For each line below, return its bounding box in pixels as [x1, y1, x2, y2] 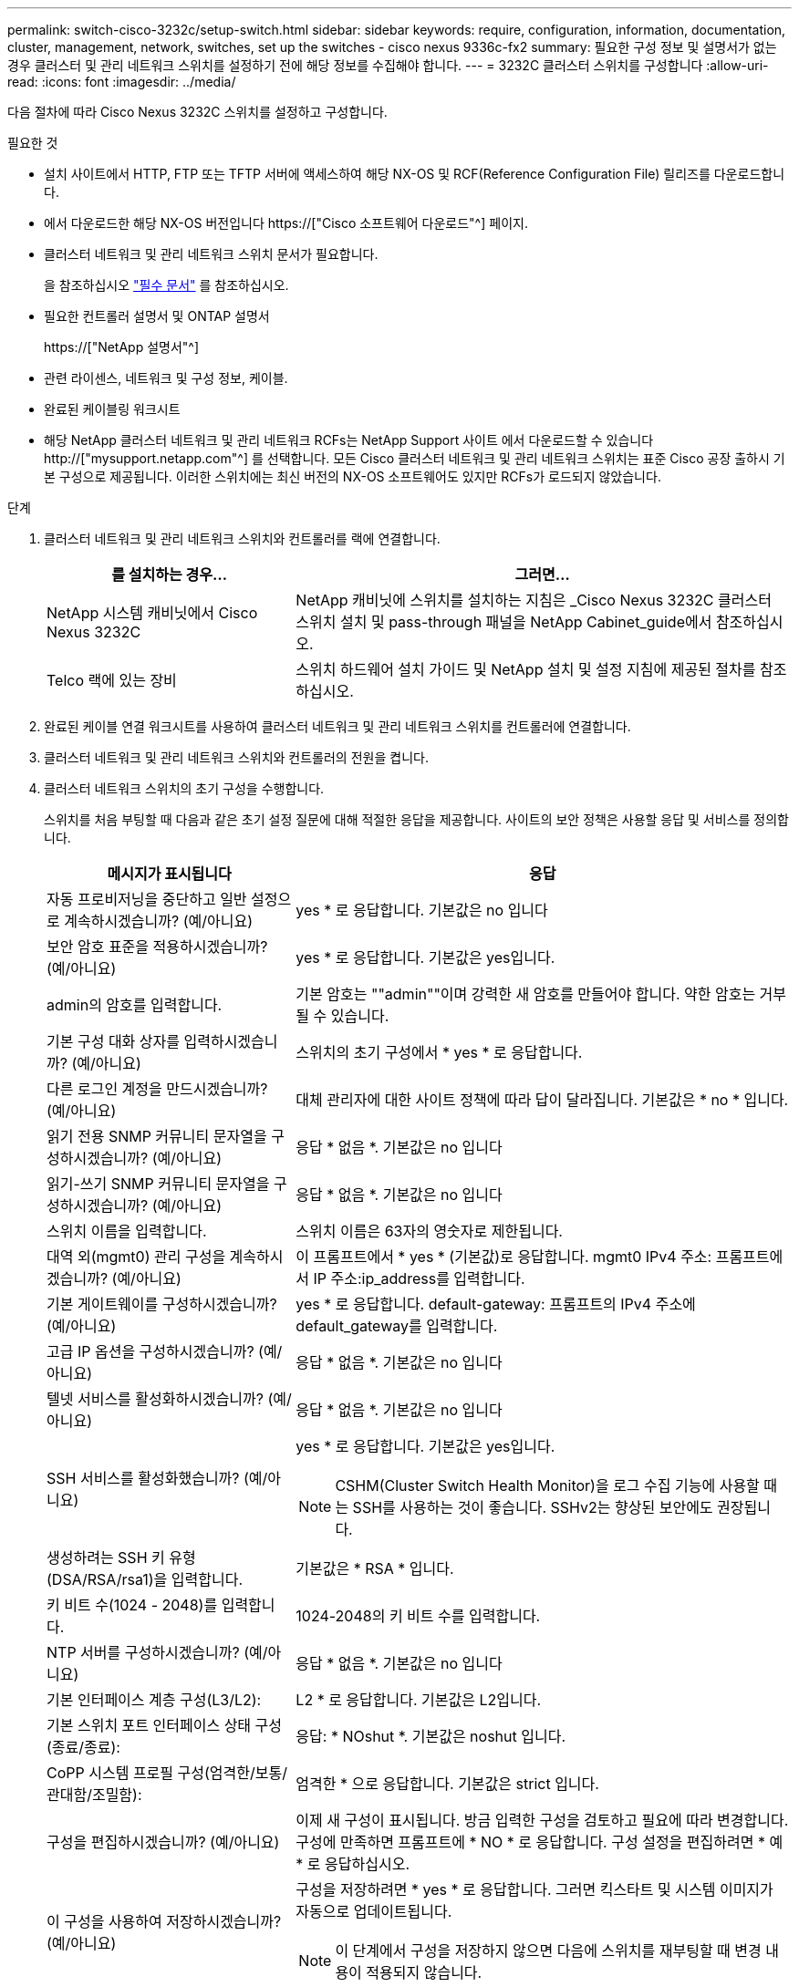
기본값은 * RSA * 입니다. [296, 1559, 454, 1578]
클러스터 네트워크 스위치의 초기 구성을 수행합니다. [44, 781, 325, 796]
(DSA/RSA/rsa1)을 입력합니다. [47, 1570, 244, 1589]
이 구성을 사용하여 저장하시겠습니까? [47, 1912, 282, 1930]
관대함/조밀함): [47, 1785, 142, 1804]
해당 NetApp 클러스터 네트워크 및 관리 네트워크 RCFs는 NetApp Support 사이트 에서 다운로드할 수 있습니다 [44, 432, 654, 448]
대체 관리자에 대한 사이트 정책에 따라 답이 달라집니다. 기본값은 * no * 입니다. [296, 1091, 789, 1109]
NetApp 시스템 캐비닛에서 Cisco [47, 604, 258, 622]
